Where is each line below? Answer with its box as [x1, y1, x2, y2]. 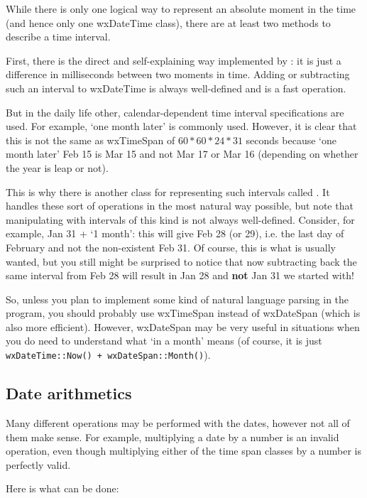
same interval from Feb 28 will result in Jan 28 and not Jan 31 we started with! [6, 268, 354, 283]
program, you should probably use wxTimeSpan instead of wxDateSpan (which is [6, 305, 361, 320]
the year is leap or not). [6, 160, 109, 175]
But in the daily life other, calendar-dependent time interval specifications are [6, 104, 344, 119]
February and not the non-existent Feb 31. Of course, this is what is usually [6, 239, 336, 254]
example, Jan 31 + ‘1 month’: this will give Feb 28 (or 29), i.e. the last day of [6, 226, 344, 241]
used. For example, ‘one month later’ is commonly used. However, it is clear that [6, 119, 357, 134]
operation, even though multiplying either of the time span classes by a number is [6, 443, 362, 458]
